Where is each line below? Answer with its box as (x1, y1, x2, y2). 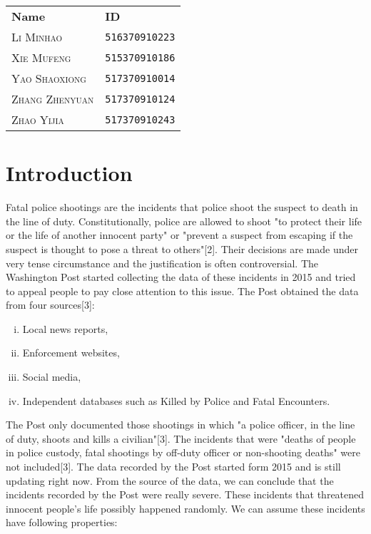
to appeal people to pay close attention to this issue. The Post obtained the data (6, 283, 359, 298)
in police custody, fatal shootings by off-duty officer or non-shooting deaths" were (6, 445, 360, 460)
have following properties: (6, 515, 118, 530)
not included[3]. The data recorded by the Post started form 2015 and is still (6, 459, 341, 474)
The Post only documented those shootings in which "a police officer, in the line (6, 417, 355, 432)
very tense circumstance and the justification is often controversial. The (6, 255, 319, 270)
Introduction (6, 158, 133, 188)
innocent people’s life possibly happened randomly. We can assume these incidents (6, 500, 365, 515)
